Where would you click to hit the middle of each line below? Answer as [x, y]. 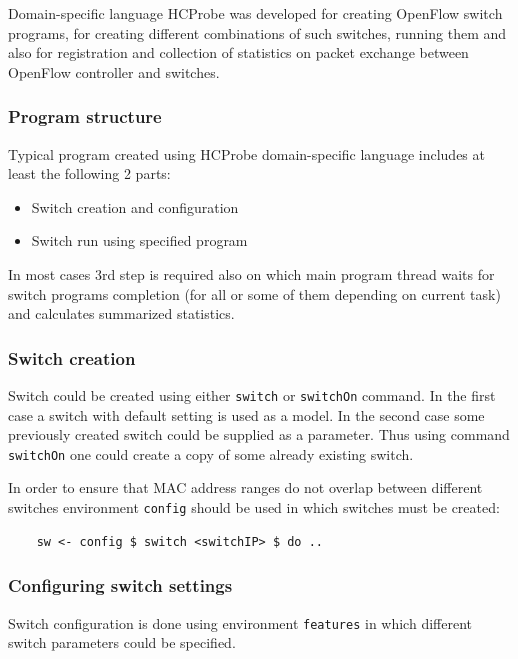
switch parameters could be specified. [122, 642]
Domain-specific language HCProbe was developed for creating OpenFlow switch [255, 13]
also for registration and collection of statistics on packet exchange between [238, 52]
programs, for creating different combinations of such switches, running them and [257, 32]
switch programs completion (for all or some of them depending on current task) [254, 293]
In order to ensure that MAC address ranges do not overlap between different [245, 487]
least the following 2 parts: [89, 173]
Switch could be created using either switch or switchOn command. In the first [252, 394]
